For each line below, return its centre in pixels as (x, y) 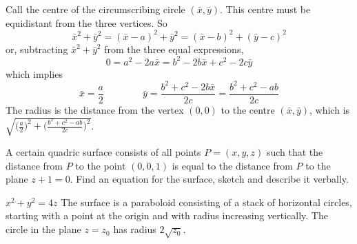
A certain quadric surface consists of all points (103, 152)
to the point (101, 165)
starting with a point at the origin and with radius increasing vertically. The (167, 215)
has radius (135, 229)
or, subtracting (37, 49)
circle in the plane (43, 229)
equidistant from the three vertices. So (86, 22)
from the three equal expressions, (174, 49)
